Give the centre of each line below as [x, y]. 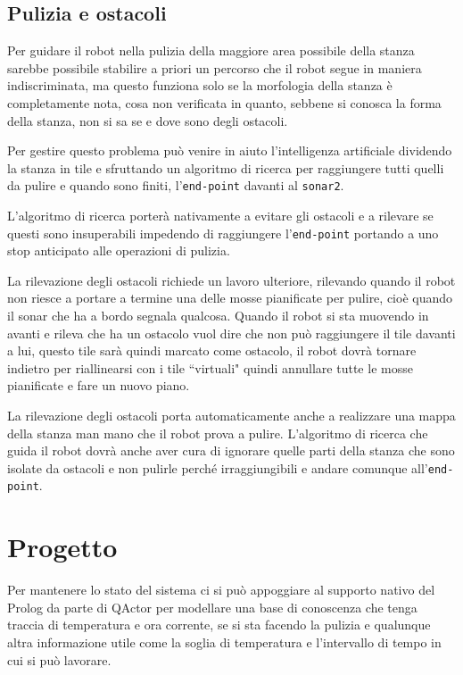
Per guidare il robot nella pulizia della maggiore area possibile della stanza [211, 50]
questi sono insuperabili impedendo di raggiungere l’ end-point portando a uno [223, 233]
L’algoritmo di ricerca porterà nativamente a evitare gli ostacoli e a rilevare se [220, 216]
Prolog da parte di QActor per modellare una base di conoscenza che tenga [212, 607]
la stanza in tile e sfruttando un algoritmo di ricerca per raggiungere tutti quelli [226, 167]
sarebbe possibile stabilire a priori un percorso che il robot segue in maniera [215, 67]
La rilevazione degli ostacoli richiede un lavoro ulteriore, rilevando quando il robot [231, 280]
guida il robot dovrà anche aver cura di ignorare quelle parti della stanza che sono [231, 450]
